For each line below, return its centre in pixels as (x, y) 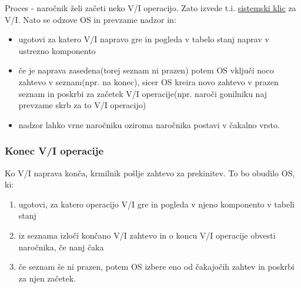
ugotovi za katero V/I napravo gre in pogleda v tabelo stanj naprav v (144, 39)
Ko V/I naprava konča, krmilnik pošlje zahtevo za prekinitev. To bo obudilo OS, (150, 173)
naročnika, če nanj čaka (61, 247)
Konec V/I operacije (54, 151)
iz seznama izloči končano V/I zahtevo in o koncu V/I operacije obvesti (147, 235)
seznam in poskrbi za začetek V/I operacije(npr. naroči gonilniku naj (143, 93)
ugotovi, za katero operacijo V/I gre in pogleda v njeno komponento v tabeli (156, 204)
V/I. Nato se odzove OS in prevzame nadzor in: (91, 19)
